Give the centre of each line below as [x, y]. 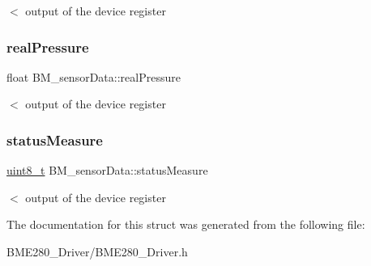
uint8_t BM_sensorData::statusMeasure [107, 170]
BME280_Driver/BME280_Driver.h [97, 251]
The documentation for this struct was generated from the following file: [186, 224]
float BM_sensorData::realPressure [94, 76]
